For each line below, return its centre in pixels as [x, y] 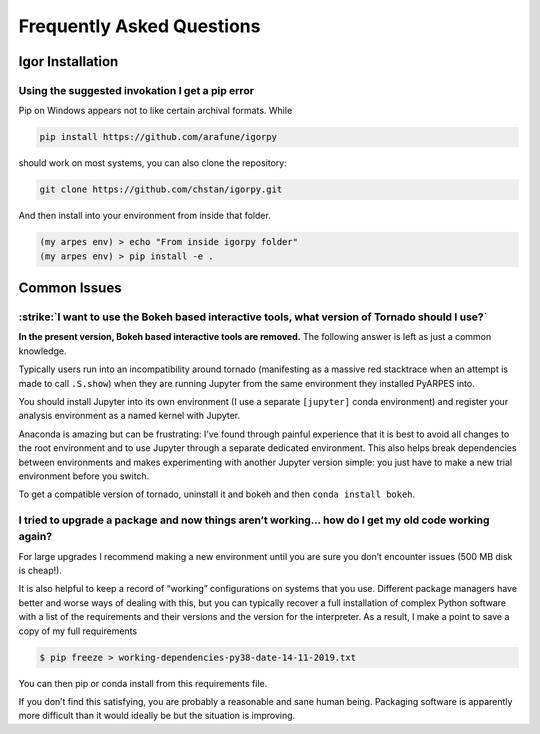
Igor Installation [68, 61]
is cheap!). [40, 570]
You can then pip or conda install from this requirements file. [143, 683]
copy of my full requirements [78, 631]
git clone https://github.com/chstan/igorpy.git [161, 189]
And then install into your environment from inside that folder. [145, 216]
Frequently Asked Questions [139, 26]
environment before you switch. [84, 476]
